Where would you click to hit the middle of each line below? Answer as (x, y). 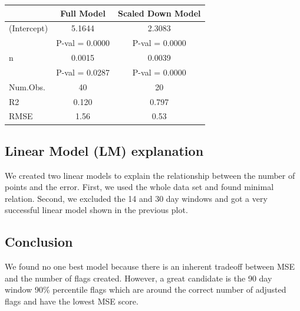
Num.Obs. (27, 86)
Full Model (83, 13)
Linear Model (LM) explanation (104, 150)
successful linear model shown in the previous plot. (96, 210)
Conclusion (39, 242)
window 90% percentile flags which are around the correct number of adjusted (146, 289)
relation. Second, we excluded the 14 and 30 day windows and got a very (136, 198)
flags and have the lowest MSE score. (72, 301)
